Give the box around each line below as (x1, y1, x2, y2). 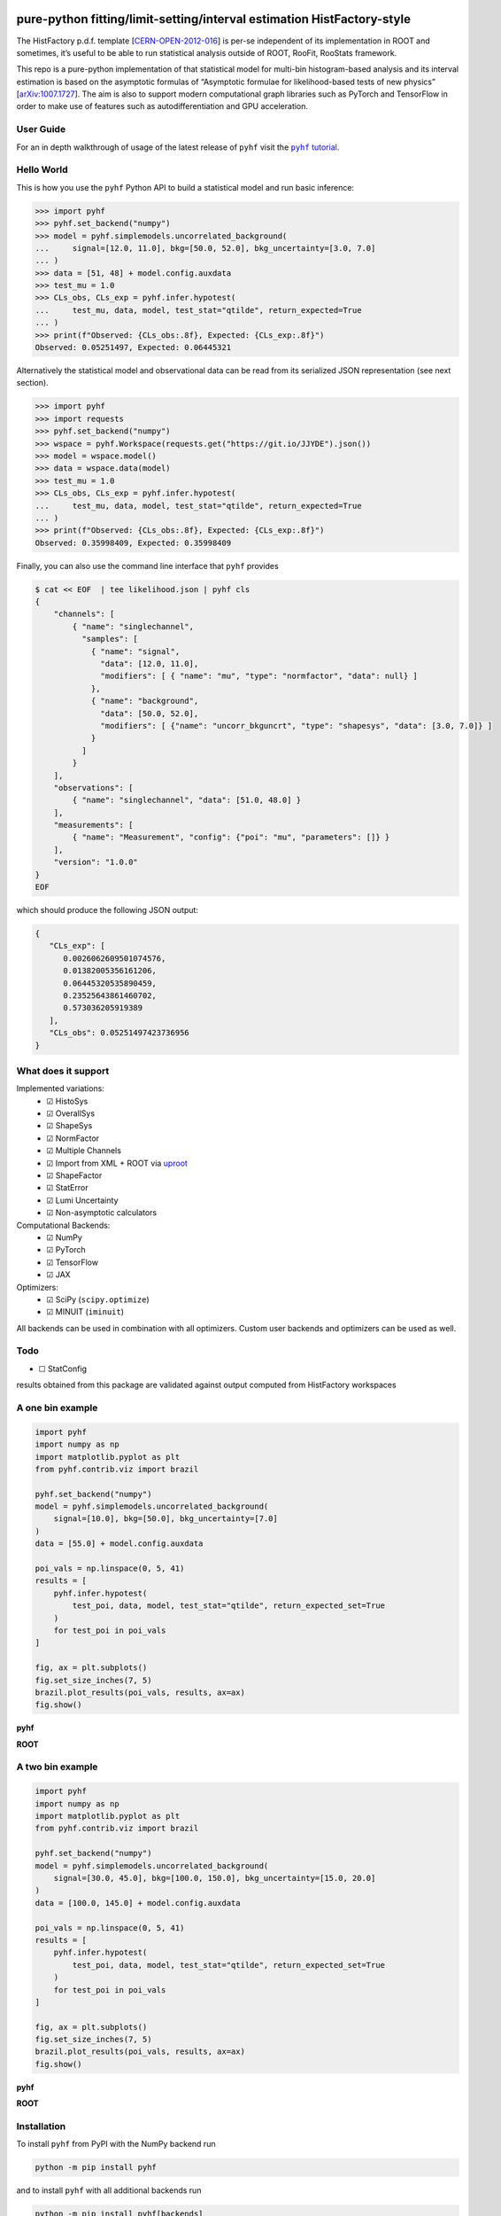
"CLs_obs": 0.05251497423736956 (49, 1028, 189, 1038)
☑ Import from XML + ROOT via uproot (46, 1158, 188, 1168)
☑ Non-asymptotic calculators (46, 1207, 158, 1218)
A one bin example (16, 1401, 98, 1414)
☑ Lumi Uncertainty (46, 1195, 119, 1206)
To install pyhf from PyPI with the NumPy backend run (16, 2139, 216, 2150)
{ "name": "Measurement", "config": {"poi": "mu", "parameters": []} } (72, 832, 390, 842)
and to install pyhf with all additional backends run (16, 2185, 202, 2196)
